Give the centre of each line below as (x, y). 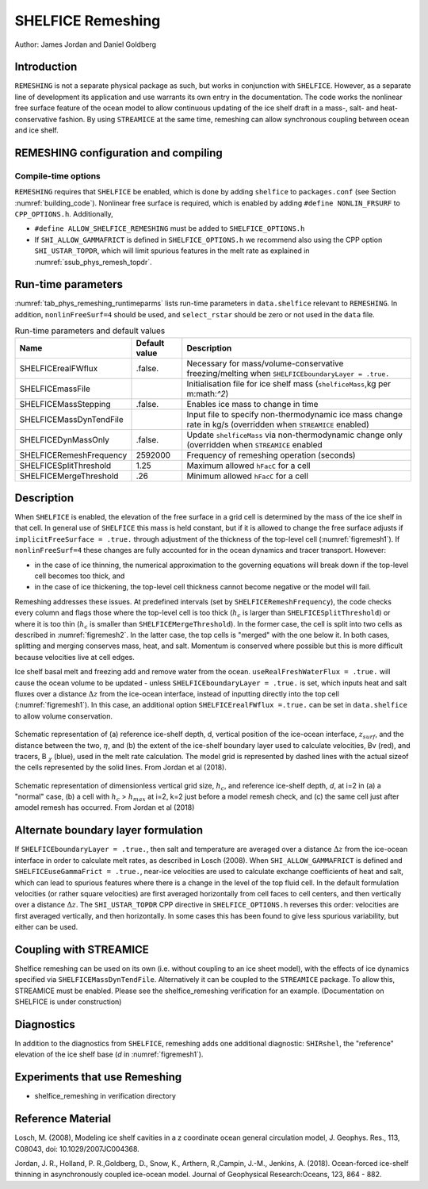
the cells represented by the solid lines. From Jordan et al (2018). (121, 767)
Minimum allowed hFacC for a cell (248, 476)
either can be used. (46, 927)
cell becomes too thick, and (80, 576)
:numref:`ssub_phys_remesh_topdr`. (93, 262)
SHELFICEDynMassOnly (65, 439)
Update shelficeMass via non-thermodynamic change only (295, 435)
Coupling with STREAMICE (82, 949)
